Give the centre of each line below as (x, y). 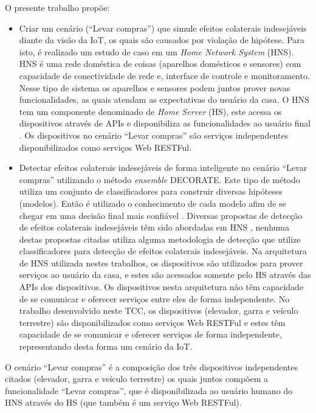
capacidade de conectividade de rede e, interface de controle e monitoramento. (164, 75)
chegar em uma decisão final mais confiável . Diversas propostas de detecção (161, 215)
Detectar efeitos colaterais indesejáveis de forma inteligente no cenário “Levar (163, 168)
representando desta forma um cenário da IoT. (106, 346)
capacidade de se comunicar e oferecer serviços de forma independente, (150, 334)
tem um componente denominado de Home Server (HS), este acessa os (150, 111)
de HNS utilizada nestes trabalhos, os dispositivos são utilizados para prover (161, 262)
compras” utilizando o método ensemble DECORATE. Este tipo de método (160, 179)
